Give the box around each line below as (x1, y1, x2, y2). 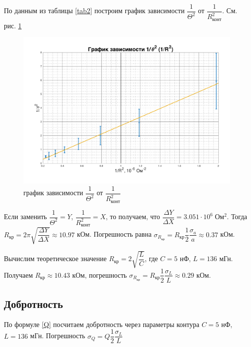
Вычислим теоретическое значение (4, 253, 107, 264)
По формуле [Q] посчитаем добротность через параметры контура (4, 319, 199, 329)
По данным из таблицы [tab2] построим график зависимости (4, 5, 185, 16)
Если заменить (4, 211, 47, 222)
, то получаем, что (105, 211, 160, 222)
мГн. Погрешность (30, 330, 85, 341)
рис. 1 (4, 20, 22, 30)
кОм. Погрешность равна (77, 229, 152, 239)
